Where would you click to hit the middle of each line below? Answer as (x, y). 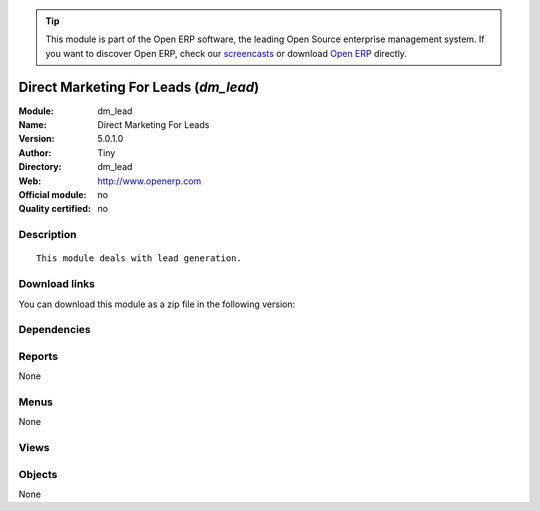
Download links (56, 284)
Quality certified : (55, 209)
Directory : (40, 167)
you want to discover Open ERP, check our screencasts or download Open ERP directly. (226, 53)
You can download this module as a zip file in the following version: (157, 304)
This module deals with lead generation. (139, 258)
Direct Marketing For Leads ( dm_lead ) (139, 86)
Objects (38, 474)
